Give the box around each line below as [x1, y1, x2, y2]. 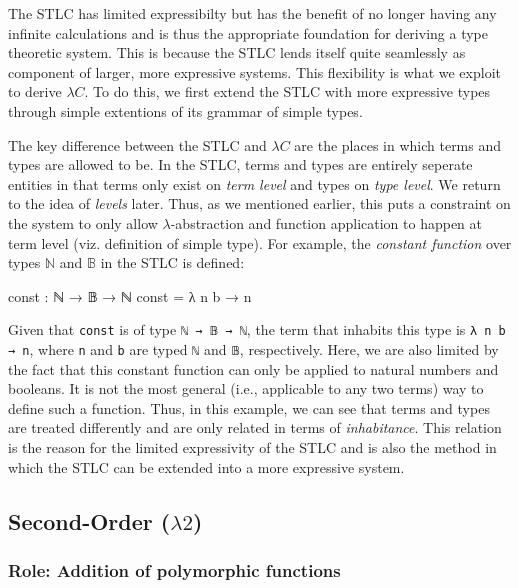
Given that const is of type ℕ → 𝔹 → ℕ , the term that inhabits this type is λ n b [8, 319, 506, 340]
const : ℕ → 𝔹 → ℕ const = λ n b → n [8, 285, 252, 306]
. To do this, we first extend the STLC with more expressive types [84, 81, 491, 102]
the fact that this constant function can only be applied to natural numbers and [8, 358, 499, 379]
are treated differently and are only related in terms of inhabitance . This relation [8, 417, 502, 438]
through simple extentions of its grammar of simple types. [8, 100, 363, 121]
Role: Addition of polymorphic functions [8, 557, 341, 582]
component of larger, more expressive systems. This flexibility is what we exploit [8, 61, 501, 82]
